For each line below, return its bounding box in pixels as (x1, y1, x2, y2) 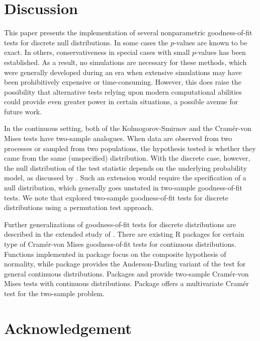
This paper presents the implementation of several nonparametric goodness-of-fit (4, 27, 252, 38)
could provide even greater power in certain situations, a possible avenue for (4, 96, 238, 107)
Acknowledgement (4, 317, 132, 338)
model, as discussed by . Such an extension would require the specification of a (4, 172, 246, 183)
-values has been (196, 47, 246, 57)
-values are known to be (174, 37, 247, 47)
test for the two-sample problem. (4, 288, 105, 298)
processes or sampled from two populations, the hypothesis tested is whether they (4, 143, 256, 153)
